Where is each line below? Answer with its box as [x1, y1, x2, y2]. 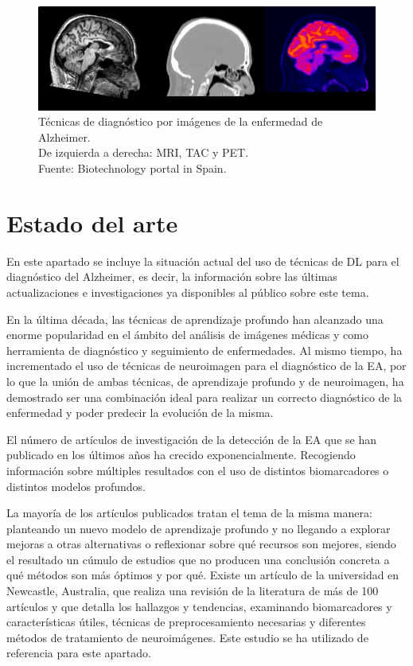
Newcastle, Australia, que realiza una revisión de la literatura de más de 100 [6, 582, 379, 599]
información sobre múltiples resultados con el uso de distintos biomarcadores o [6, 462, 389, 478]
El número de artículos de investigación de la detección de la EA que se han [6, 430, 376, 447]
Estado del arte [6, 206, 178, 239]
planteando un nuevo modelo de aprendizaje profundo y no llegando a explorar [6, 520, 391, 536]
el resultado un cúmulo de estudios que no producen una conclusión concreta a [6, 551, 390, 567]
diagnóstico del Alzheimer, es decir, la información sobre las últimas [6, 268, 337, 285]
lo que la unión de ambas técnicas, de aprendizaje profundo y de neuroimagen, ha [6, 372, 404, 389]
